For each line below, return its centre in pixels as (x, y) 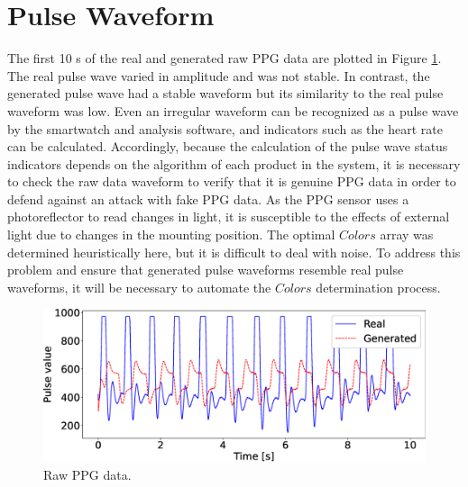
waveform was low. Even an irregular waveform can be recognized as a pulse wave (233, 110)
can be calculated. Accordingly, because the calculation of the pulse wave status (228, 146)
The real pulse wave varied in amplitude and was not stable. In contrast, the (219, 75)
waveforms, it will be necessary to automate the (139, 287)
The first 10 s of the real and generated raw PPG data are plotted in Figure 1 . (225, 58)
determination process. (378, 287)
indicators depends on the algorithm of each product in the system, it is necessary (234, 163)
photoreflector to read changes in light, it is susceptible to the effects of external (229, 216)
